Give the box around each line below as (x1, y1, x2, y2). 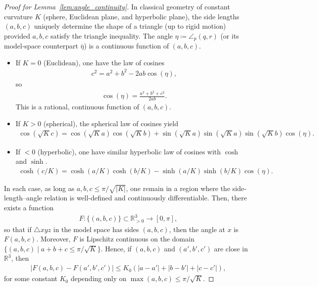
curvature (4, 11, 33, 21)
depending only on (71, 273, 127, 284)
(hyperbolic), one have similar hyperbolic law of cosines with (38, 146, 221, 156)
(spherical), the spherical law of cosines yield (43, 118, 178, 128)
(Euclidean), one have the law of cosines (43, 57, 164, 67)
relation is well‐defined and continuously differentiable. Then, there (44, 192, 247, 203)
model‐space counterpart (4, 41, 79, 51)
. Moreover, (36, 234, 71, 244)
